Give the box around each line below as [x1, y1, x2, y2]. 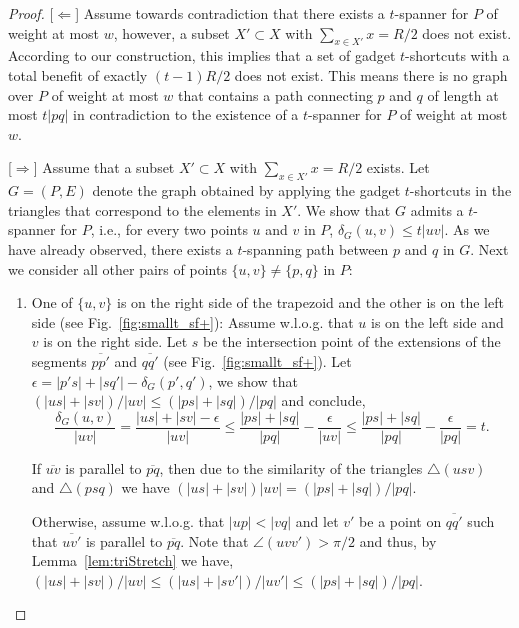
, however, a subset [113, 22, 230, 43]
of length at [427, 84, 499, 105]
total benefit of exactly [8, 64, 148, 85]
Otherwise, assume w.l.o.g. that [31, 510, 225, 531]
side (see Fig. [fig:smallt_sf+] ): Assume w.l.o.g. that [31, 311, 354, 332]
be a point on [359, 510, 442, 531]
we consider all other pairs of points [8, 258, 227, 279]
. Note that [180, 530, 249, 551]
